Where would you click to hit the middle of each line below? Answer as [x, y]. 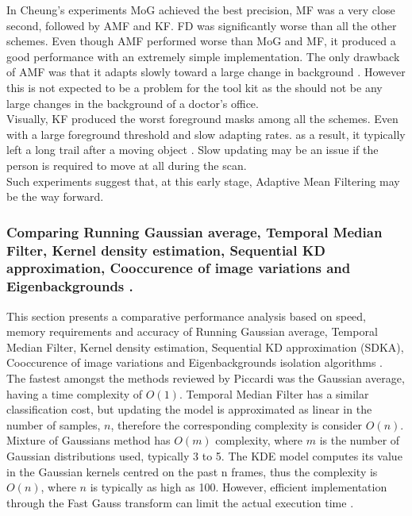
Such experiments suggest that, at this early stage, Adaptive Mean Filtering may [203, 181]
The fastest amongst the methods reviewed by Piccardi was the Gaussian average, [206, 378]
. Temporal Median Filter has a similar [274, 393]
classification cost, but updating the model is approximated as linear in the [189, 409]
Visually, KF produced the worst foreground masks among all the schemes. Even [202, 119]
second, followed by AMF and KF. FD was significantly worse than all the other [202, 25]
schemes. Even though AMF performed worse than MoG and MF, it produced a [201, 41]
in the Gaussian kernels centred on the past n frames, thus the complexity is [192, 471]
